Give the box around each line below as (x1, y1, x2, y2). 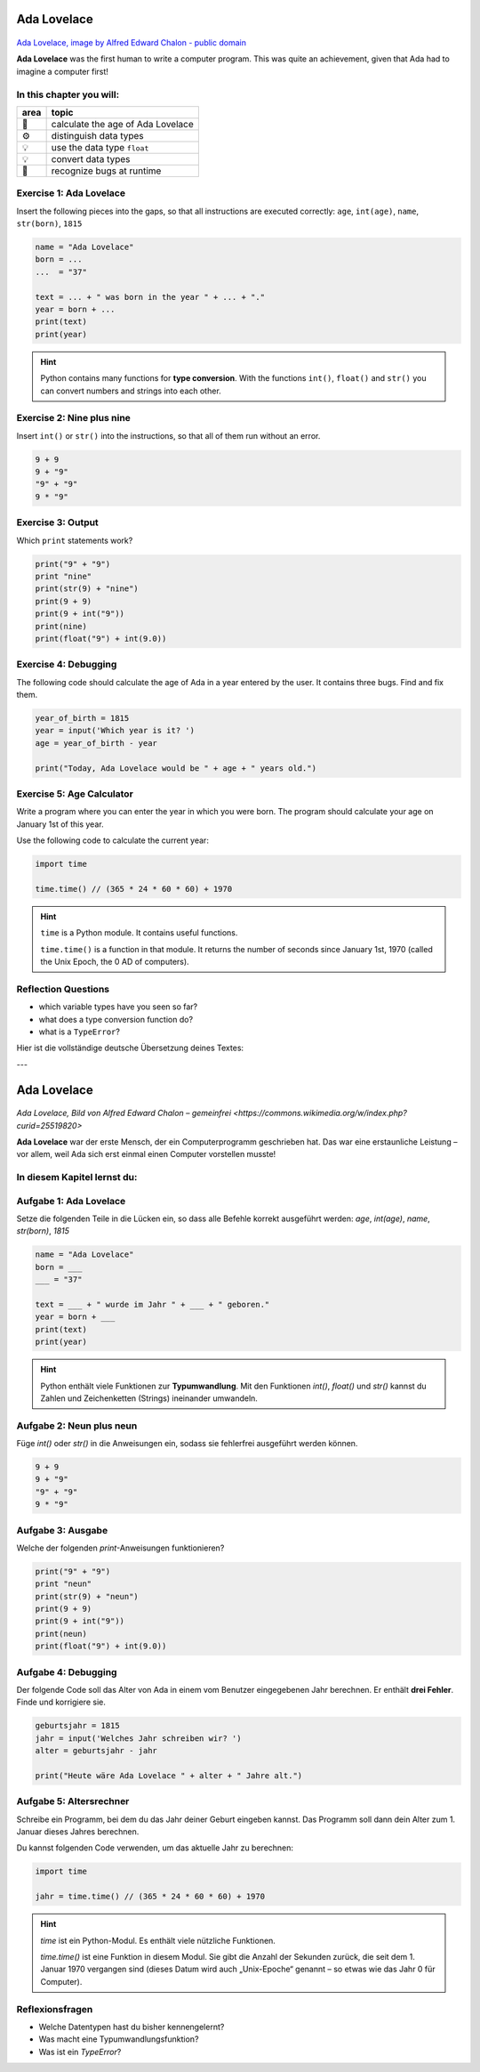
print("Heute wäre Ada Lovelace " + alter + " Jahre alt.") (35, 1770, 303, 1780)
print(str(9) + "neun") (35, 1591, 140, 1601)
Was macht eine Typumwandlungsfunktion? (38, 2034, 199, 2044)
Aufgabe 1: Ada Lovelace (16, 1194, 126, 1207)
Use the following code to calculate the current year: (16, 835, 209, 846)
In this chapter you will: (16, 88, 120, 101)
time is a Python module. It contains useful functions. (40, 927, 238, 938)
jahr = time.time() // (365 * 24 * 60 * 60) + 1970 (35, 1891, 266, 1902)
